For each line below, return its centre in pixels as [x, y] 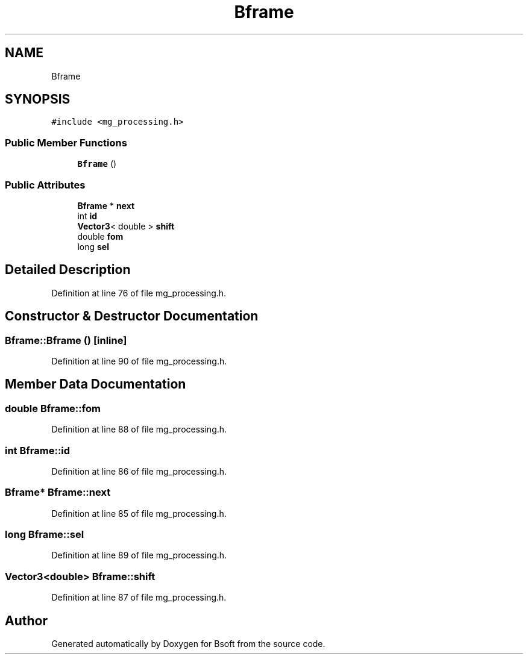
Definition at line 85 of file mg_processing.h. [139, 513]
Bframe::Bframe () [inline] [66, 340]
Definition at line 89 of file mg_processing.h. [139, 555]
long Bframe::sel [45, 535]
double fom [100, 236]
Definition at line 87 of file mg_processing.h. [139, 598]
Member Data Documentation [96, 384]
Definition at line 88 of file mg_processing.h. [139, 429]
